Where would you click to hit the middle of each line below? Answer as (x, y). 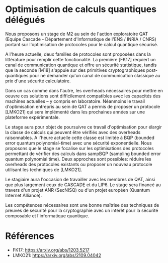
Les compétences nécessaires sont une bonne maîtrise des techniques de (82, 205)
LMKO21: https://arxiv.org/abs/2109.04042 (57, 255)
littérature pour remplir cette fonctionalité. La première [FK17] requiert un (80, 59)
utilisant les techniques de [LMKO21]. (44, 170)
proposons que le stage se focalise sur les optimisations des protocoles (80, 148)
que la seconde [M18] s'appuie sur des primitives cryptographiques (75, 70)
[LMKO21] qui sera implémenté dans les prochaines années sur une (75, 112)
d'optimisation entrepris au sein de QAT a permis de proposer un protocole (83, 106)
